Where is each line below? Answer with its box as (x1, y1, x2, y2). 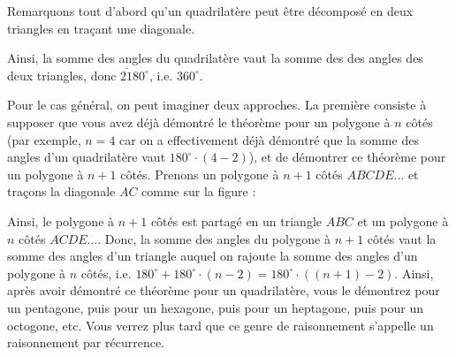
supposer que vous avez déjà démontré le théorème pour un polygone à (7, 112, 391, 131)
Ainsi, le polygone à (7, 211, 115, 230)
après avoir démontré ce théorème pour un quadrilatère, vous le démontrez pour (7, 281, 440, 300)
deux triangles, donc (7, 65, 117, 84)
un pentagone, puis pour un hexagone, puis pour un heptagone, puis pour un (7, 298, 424, 316)
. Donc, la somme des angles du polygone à (97, 229, 331, 247)
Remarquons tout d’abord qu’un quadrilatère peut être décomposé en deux (7, 2, 414, 19)
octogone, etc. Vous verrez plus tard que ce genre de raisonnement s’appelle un (7, 315, 434, 334)
